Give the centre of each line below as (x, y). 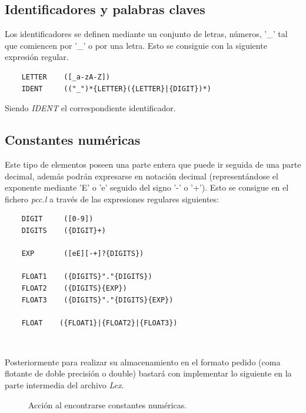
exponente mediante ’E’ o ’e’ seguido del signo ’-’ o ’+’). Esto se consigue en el (147, 187)
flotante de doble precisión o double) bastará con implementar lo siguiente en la (148, 373)
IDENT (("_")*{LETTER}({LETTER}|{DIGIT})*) (116, 89)
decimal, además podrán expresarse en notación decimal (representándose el (142, 176)
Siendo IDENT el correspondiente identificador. (90, 108)
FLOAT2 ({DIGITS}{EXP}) (74, 288)
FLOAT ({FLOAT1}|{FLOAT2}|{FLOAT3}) (99, 323)
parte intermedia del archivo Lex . (64, 385)
